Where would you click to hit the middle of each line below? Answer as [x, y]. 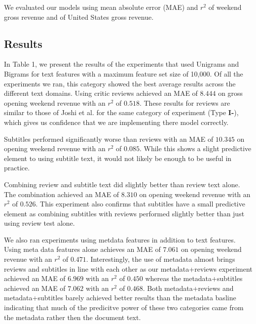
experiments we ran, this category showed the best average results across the [120, 83]
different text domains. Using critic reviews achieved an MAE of [101, 93]
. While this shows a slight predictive [195, 148]
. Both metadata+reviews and [188, 288]
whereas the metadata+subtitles [194, 278]
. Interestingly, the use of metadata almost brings [161, 259]
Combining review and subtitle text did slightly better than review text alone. [122, 184]
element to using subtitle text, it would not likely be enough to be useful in [118, 158]
